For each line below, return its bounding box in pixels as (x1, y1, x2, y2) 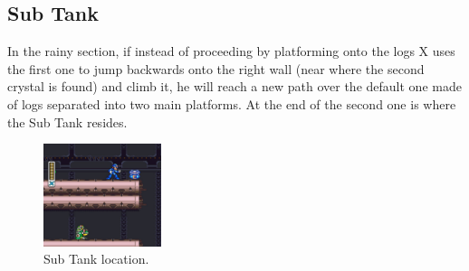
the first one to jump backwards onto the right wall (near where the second (7, 59, 425, 78)
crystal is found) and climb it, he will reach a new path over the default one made (7, 77, 462, 96)
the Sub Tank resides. (7, 112, 128, 131)
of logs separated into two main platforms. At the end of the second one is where (7, 94, 456, 113)
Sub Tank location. (43, 249, 149, 268)
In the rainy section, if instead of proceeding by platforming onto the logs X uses (7, 42, 455, 61)
